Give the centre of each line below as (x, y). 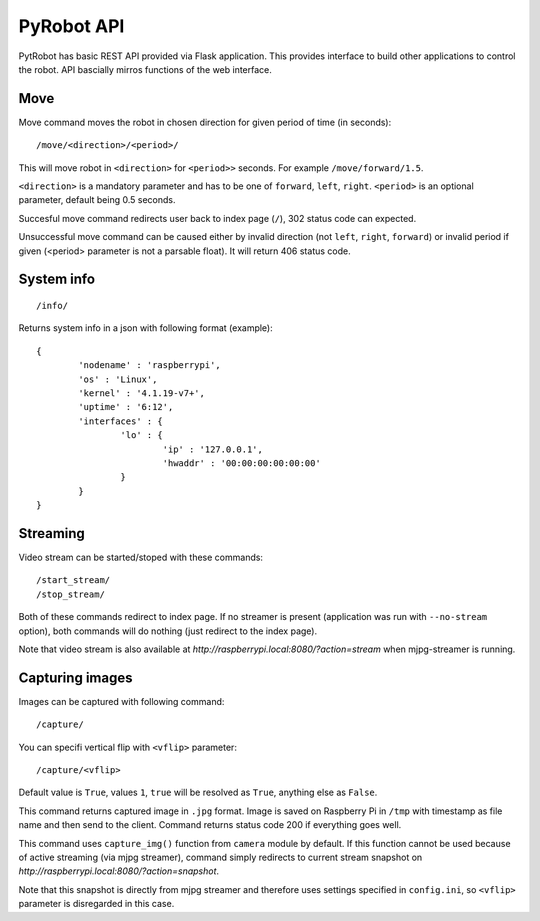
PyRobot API (71, 26)
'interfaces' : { (121, 421)
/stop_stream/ (70, 594)
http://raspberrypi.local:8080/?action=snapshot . (119, 871)
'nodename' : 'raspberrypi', (150, 365)
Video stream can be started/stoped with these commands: (141, 557)
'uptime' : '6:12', (126, 407)
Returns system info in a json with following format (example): (146, 328)
